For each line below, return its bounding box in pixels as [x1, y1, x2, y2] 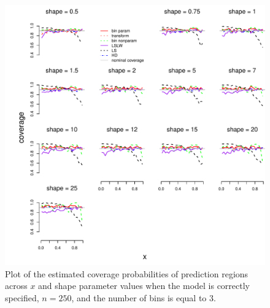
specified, [5, 291, 39, 304]
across [5, 279, 28, 292]
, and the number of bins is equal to [71, 291, 207, 304]
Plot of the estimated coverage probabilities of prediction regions [5, 267, 249, 280]
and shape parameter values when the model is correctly [38, 279, 250, 292]
